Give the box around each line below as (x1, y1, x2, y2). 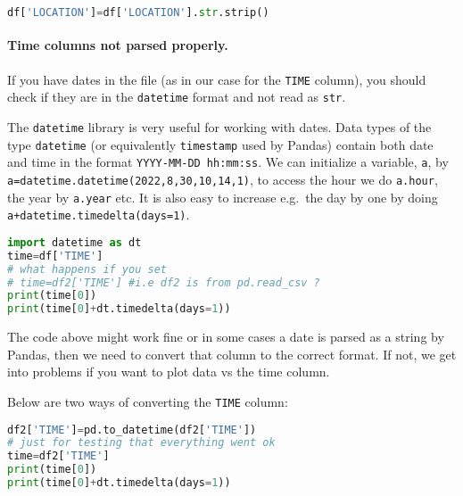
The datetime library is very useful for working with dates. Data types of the (7, 117, 432, 136)
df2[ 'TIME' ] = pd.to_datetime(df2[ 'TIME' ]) (7, 423, 257, 436)
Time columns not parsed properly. (7, 36, 228, 54)
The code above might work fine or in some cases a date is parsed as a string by (7, 327, 444, 346)
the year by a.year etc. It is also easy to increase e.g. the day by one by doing (7, 187, 438, 206)
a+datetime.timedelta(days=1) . (7, 205, 190, 224)
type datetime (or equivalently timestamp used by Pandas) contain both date (7, 135, 434, 153)
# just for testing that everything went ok (7, 436, 276, 450)
